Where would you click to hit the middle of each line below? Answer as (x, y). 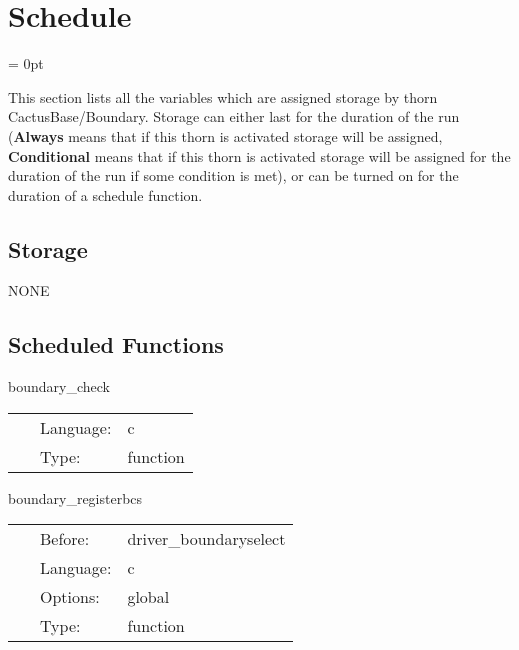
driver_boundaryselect (206, 539)
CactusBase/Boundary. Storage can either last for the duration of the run (234, 116)
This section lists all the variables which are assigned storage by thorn (223, 96)
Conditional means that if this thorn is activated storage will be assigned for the (259, 155)
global (148, 597)
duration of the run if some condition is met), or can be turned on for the (233, 175)
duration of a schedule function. (105, 194)
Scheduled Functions (116, 344)
